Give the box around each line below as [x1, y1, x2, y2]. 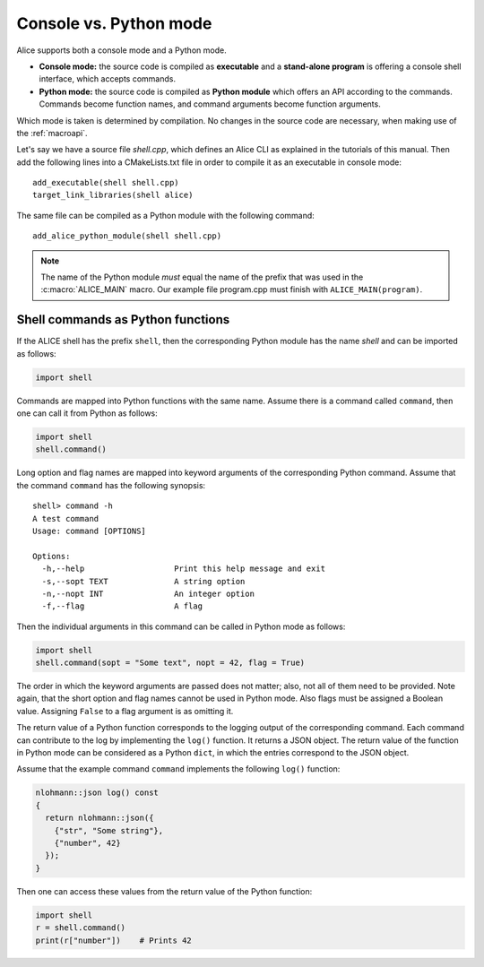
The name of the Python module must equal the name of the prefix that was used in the [40, 272, 364, 282]
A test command [32, 514, 99, 523]
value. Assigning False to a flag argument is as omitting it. [16, 705, 234, 716]
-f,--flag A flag [41, 601, 203, 611]
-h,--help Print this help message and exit [41, 564, 326, 574]
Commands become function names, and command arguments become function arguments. [39, 99, 381, 109]
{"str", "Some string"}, [54, 825, 164, 835]
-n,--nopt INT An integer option [41, 588, 255, 599]
